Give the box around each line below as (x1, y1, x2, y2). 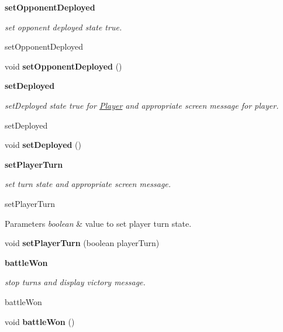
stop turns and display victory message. (5, 276, 146, 288)
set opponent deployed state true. (5, 20, 122, 33)
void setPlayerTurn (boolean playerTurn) (5, 237, 160, 249)
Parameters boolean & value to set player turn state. (5, 217, 192, 229)
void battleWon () (5, 315, 75, 327)
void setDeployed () (5, 139, 82, 151)
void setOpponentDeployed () (5, 60, 122, 72)
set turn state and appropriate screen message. (5, 178, 171, 190)
